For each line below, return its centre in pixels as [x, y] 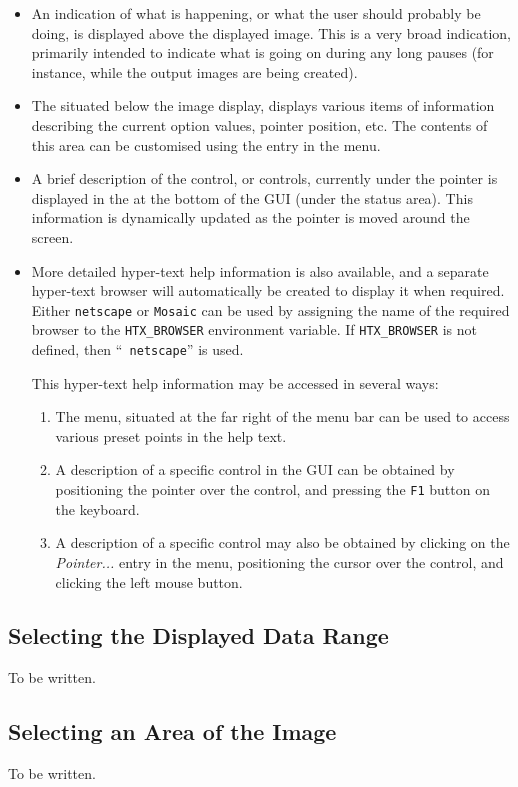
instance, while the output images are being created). [194, 71]
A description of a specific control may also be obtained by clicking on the [282, 542]
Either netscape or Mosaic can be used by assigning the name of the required [270, 309]
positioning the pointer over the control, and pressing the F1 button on [272, 489]
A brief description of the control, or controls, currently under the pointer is [264, 178]
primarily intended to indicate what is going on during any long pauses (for [262, 52]
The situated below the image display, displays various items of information [263, 105]
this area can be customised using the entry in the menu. [206, 144]
